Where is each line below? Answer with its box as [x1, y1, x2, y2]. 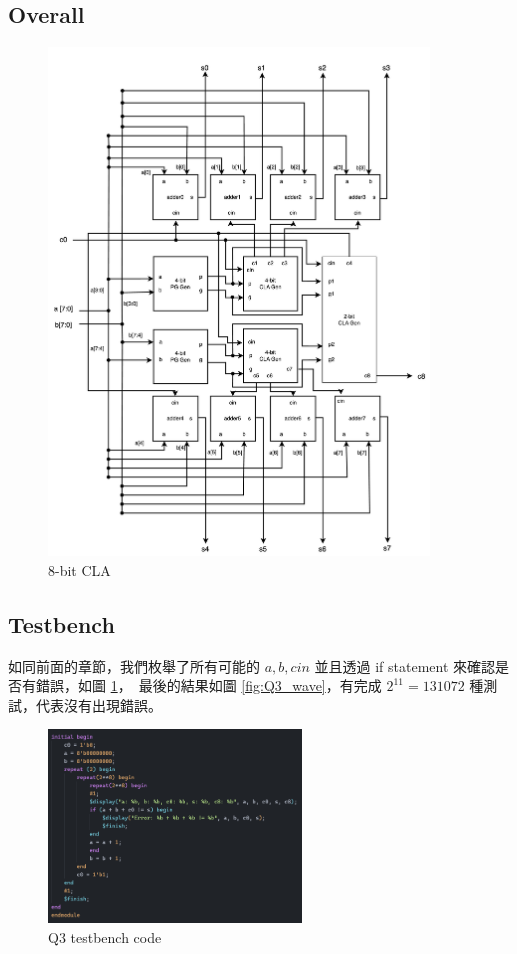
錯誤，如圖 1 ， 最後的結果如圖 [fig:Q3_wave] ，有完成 [35, 675, 382, 696]
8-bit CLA [48, 559, 111, 580]
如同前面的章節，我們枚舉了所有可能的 [8, 655, 260, 676]
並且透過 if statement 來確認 [314, 655, 496, 676]
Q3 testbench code [48, 926, 162, 947]
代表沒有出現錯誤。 [35, 694, 162, 715]
